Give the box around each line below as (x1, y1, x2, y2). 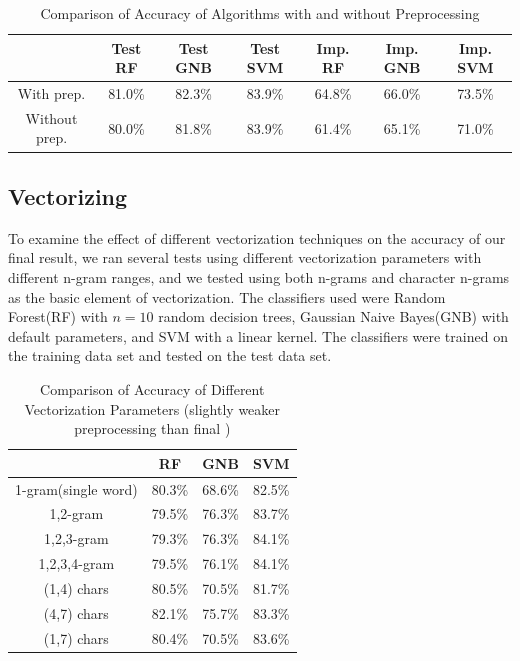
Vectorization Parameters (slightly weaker (24, 398, 281, 419)
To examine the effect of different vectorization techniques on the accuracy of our (8, 227, 506, 248)
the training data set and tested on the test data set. (8, 345, 332, 366)
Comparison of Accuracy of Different (40, 378, 265, 399)
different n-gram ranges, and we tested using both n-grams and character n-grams (8, 266, 510, 287)
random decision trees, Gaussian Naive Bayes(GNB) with (158, 306, 509, 327)
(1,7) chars (43, 627, 109, 648)
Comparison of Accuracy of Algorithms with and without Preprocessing (40, 3, 480, 23)
